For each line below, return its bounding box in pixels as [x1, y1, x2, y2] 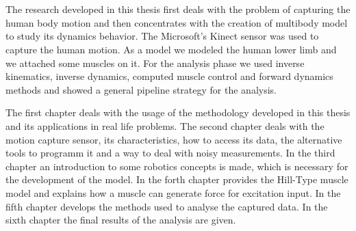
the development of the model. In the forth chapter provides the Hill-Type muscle [5, 172, 348, 187]
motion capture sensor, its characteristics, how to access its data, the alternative [5, 132, 342, 146]
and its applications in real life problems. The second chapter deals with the [5, 118, 325, 133]
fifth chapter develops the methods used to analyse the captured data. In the [5, 199, 328, 213]
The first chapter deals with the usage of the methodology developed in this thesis [5, 105, 351, 120]
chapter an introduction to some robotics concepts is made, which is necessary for [5, 159, 348, 173]
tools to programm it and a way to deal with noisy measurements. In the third [5, 146, 335, 160]
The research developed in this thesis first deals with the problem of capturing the [5, 2, 351, 16]
